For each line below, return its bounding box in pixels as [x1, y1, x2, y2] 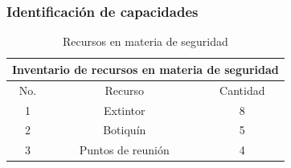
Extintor [103, 101, 145, 118]
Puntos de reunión [79, 141, 170, 158]
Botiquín [103, 121, 146, 138]
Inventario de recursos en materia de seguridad [12, 60, 279, 77]
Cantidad [219, 81, 265, 98]
